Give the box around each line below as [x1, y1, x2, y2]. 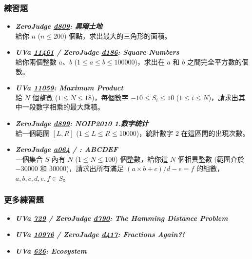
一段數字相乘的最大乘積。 [22, 102, 104, 112]
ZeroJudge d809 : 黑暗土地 [15, 21, 102, 31]
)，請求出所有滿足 [66, 163, 124, 173]
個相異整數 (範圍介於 [178, 153, 245, 164]
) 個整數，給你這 [115, 153, 168, 164]
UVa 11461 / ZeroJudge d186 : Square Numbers [15, 47, 179, 57]
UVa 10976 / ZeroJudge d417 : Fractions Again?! [15, 229, 185, 239]
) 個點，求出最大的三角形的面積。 [64, 30, 172, 41]
